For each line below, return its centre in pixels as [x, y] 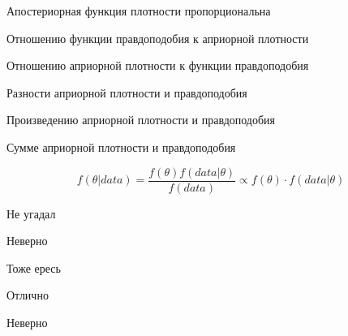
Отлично [28, 295]
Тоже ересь [34, 267]
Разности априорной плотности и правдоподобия [127, 92]
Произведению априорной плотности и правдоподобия [141, 120]
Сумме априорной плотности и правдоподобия [121, 146]
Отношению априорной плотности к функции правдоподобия [158, 65]
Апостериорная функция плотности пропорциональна [139, 11]
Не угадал [31, 213]
